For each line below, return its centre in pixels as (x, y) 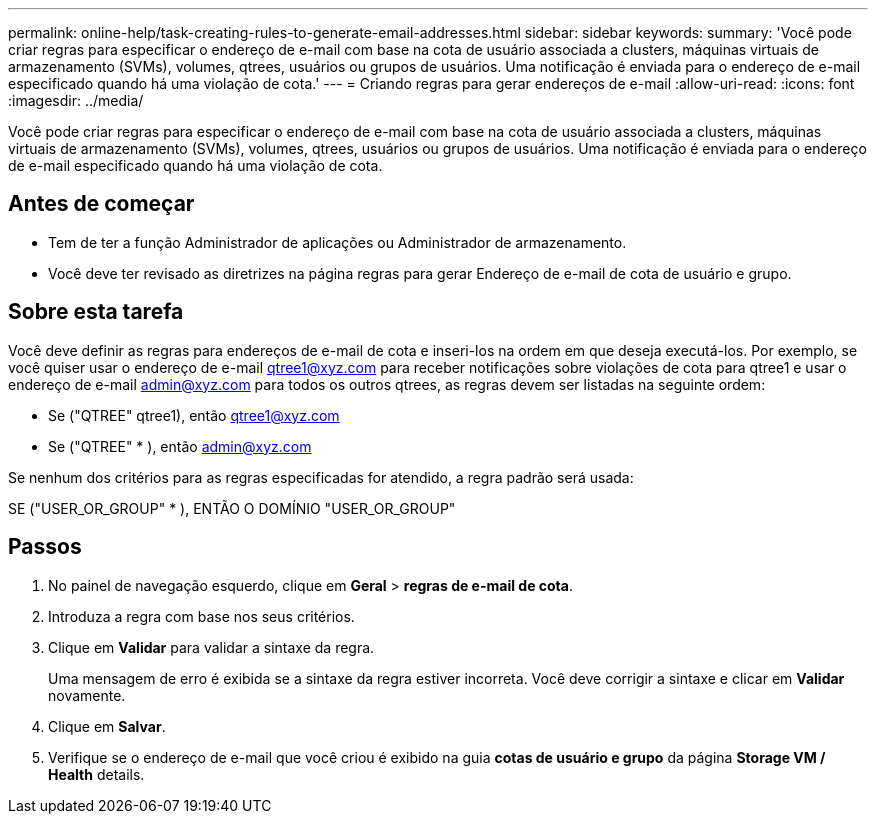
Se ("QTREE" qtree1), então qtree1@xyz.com (194, 415)
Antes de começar (101, 204)
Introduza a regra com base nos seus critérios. (201, 616)
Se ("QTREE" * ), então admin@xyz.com (180, 446)
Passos (45, 547)
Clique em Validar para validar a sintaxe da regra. (211, 647)
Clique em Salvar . (107, 726)
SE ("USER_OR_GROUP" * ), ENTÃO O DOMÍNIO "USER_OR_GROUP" (232, 508)
